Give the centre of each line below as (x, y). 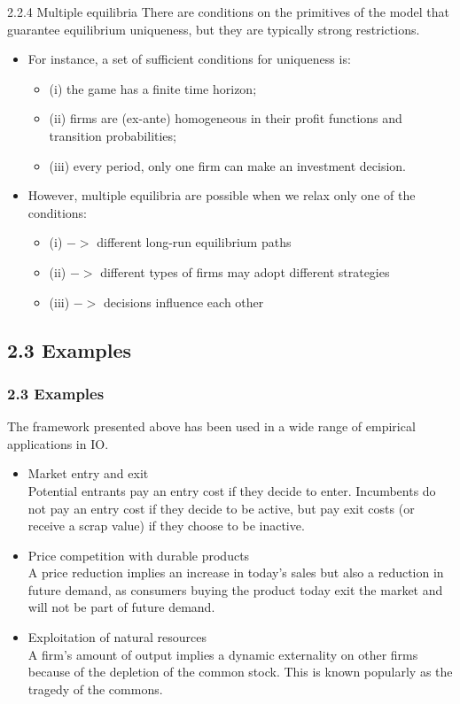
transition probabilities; (113, 135)
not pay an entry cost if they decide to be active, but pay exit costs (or (221, 508)
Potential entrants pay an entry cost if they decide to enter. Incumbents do (232, 490)
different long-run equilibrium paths (194, 242)
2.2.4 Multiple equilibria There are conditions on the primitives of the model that (228, 12)
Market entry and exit (88, 473)
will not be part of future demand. (121, 607)
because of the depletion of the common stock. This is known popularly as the (240, 672)
